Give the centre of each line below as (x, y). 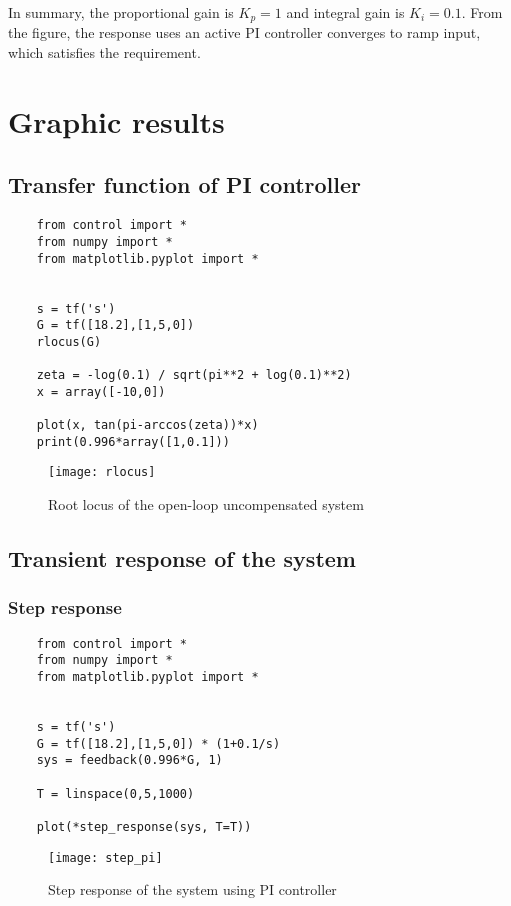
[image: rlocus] (102, 472)
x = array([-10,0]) (101, 391)
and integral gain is (345, 12)
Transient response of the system (182, 558)
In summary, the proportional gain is (121, 12)
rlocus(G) (69, 341)
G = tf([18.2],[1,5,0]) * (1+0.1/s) (158, 743)
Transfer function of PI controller (185, 184)
